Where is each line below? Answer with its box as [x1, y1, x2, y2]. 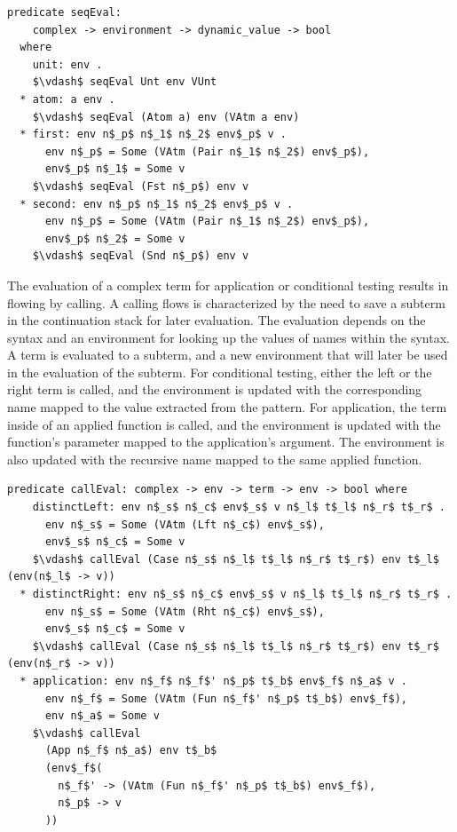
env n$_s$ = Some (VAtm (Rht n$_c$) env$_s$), [44, 605, 325, 618]
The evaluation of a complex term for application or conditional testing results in [7, 275, 449, 294]
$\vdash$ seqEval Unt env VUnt [32, 75, 217, 89]
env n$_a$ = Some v [44, 709, 160, 723]
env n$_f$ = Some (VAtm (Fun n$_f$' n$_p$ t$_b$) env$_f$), [44, 692, 408, 705]
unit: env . [32, 58, 103, 71]
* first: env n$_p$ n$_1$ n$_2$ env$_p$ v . [20, 128, 287, 141]
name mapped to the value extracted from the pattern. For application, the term [7, 398, 447, 416]
